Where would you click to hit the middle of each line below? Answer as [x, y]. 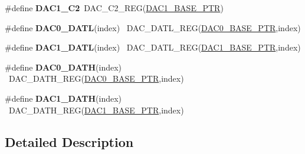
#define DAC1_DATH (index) [63, 98]
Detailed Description [69, 141]
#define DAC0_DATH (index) [63, 67]
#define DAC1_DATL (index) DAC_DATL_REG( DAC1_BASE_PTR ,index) [153, 47]
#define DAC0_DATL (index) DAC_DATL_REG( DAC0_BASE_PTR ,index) [153, 27]
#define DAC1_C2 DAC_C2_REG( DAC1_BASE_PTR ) [114, 8]
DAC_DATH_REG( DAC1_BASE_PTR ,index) [96, 110]
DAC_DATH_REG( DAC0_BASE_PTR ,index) [96, 78]
